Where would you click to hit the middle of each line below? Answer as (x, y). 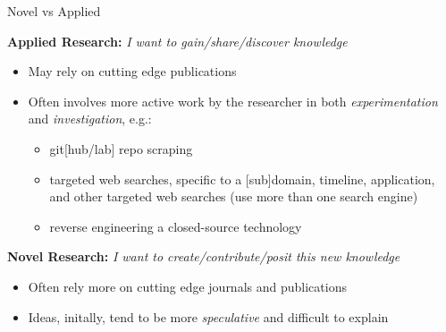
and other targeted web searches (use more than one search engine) (234, 196)
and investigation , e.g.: (90, 119)
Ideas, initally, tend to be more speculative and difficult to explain (208, 316)
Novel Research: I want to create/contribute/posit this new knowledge (204, 256)
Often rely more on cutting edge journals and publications (187, 286)
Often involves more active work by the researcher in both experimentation (233, 101)
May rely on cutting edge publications (132, 71)
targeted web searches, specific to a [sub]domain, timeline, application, (242, 179)
